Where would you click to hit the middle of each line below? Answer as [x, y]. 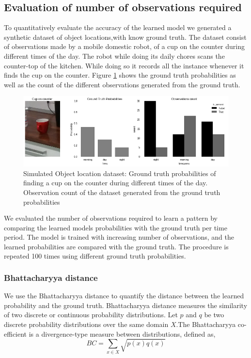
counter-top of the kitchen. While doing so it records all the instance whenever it [124, 65]
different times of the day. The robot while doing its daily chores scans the [114, 56]
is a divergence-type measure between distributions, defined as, [122, 334]
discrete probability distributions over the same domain [86, 324]
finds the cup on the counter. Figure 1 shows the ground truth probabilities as [120, 75]
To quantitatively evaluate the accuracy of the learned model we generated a [118, 27]
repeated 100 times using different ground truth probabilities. [95, 256]
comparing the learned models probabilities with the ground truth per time [116, 227]
